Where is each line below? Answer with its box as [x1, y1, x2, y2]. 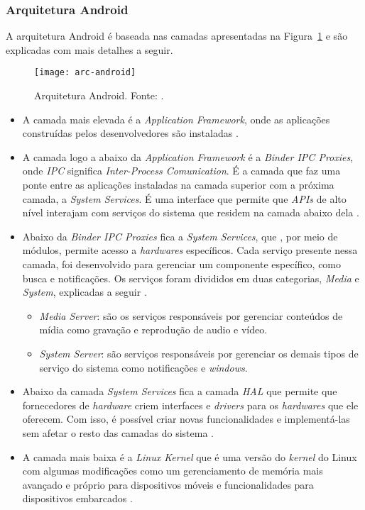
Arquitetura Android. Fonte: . [34, 88, 164, 103]
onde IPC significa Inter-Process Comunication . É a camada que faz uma [22, 163, 341, 178]
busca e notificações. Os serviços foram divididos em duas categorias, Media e [22, 270, 359, 285]
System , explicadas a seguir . [22, 284, 147, 299]
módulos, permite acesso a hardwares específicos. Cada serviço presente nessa [22, 243, 358, 257]
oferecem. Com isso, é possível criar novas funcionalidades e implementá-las [22, 411, 350, 426]
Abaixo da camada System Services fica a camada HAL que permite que [22, 384, 337, 399]
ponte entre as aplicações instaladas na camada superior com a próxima [22, 177, 334, 192]
